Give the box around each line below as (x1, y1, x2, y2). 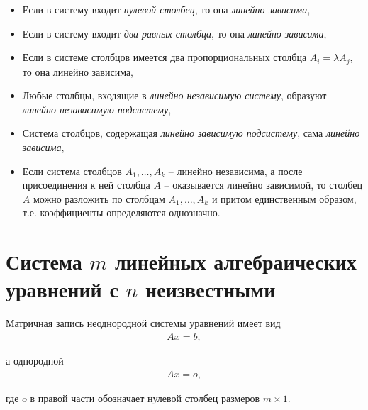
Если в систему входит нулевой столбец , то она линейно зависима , (22, 2, 311, 16)
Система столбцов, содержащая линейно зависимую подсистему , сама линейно (22, 126, 360, 140)
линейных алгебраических (114, 247, 357, 276)
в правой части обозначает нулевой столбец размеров (30, 390, 260, 405)
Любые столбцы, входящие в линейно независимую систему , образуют (22, 88, 327, 103)
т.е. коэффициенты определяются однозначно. (22, 205, 221, 220)
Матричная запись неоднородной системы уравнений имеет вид (6, 316, 281, 331)
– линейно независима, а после (168, 163, 303, 178)
